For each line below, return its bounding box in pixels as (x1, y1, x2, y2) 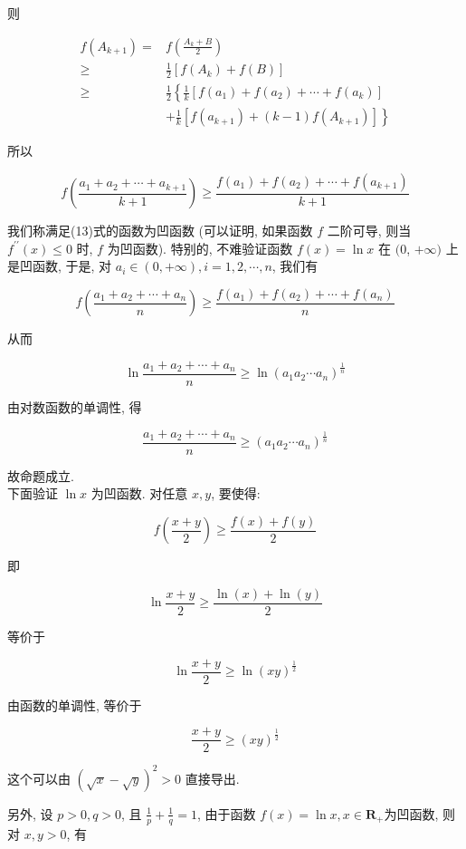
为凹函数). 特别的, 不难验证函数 (107, 238, 293, 257)
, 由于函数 (196, 804, 256, 823)
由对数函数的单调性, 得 (7, 398, 142, 416)
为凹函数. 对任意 (90, 484, 188, 503)
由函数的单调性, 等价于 (7, 695, 142, 714)
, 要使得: (211, 484, 261, 503)
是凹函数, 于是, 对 (7, 256, 112, 275)
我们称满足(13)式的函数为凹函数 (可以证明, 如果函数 (7, 221, 313, 240)
